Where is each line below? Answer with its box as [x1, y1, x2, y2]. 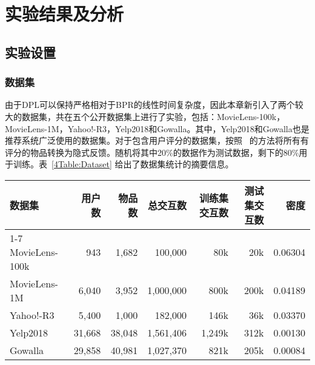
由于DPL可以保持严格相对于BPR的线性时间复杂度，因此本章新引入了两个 [5, 98, 295, 111]
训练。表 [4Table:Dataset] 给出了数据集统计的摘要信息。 [13, 158, 234, 170]
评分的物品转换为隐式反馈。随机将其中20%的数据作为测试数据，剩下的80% [5, 146, 299, 158]
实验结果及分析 [5, 1, 124, 26]
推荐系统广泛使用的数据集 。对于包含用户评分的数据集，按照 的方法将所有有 [5, 134, 309, 147]
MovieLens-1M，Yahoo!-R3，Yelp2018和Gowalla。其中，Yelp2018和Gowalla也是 [5, 122, 310, 135]
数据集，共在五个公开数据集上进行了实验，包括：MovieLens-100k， [21, 110, 285, 122]
